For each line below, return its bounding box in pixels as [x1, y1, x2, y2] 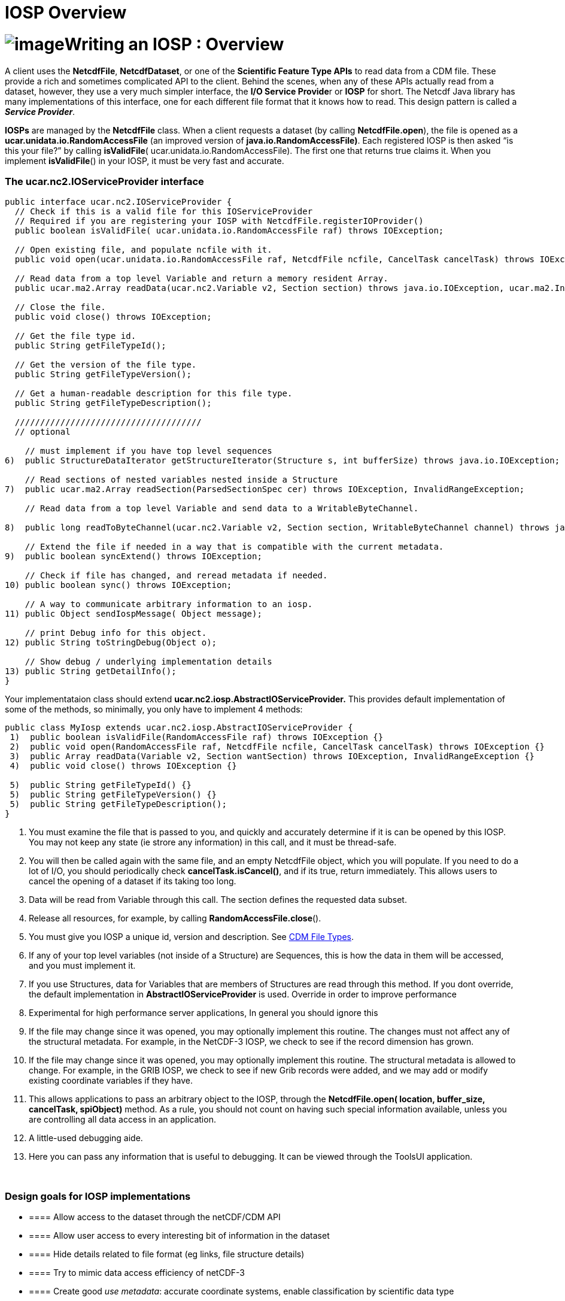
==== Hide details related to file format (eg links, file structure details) [29, 1249, 305, 1259]
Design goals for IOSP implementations [5, 1190, 191, 1202]
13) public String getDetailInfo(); [5, 666, 177, 677]
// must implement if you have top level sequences [25, 446, 272, 456]
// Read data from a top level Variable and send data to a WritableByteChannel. [25, 504, 419, 514]
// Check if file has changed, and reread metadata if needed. [25, 571, 328, 581]
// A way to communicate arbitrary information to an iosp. [25, 599, 313, 609]
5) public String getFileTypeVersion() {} [10, 790, 217, 800]
